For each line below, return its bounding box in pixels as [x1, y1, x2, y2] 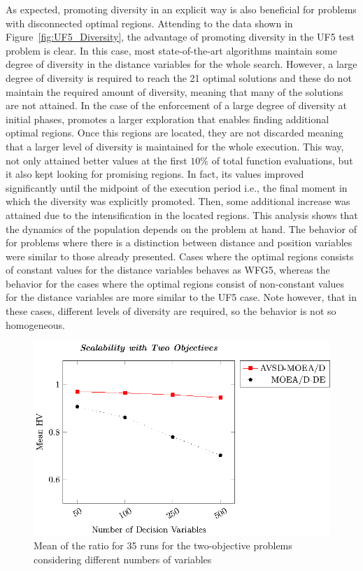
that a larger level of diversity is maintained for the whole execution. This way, [6, 139, 344, 153]
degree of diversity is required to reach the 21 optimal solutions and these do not [6, 70, 352, 85]
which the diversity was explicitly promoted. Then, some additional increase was [6, 194, 350, 209]
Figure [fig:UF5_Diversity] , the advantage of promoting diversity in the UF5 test [6, 29, 355, 44]
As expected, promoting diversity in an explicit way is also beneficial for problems [6, 2, 357, 16]
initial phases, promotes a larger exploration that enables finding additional [6, 111, 329, 126]
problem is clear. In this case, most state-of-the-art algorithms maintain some [6, 43, 337, 57]
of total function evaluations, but [211, 153, 353, 167]
